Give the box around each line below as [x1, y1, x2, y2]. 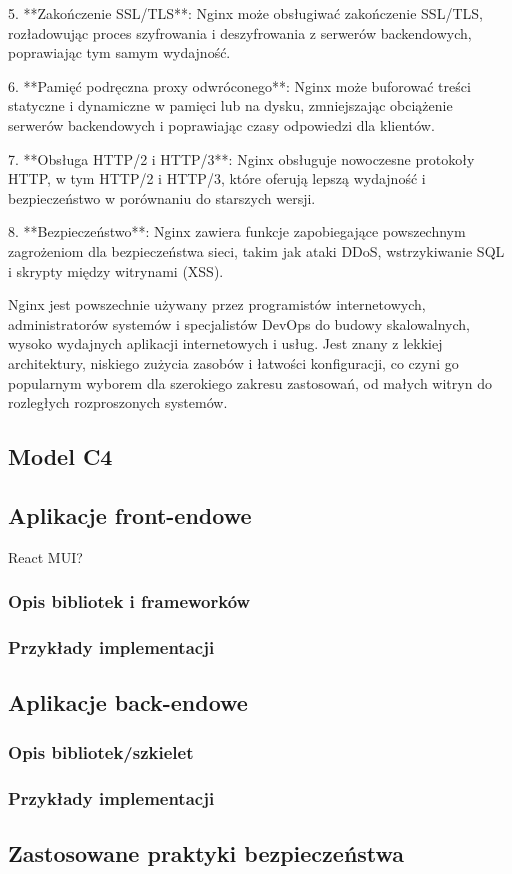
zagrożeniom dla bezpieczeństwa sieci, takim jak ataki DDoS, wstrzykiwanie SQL [8, 240, 505, 261]
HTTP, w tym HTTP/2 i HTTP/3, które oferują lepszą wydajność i [8, 168, 426, 189]
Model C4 [8, 441, 113, 472]
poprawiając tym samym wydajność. [8, 42, 231, 63]
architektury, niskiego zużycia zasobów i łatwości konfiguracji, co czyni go [8, 352, 459, 373]
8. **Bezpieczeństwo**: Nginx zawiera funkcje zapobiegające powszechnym [8, 221, 466, 242]
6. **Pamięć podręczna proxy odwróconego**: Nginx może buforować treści [8, 75, 471, 96]
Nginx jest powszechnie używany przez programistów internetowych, [8, 294, 426, 315]
